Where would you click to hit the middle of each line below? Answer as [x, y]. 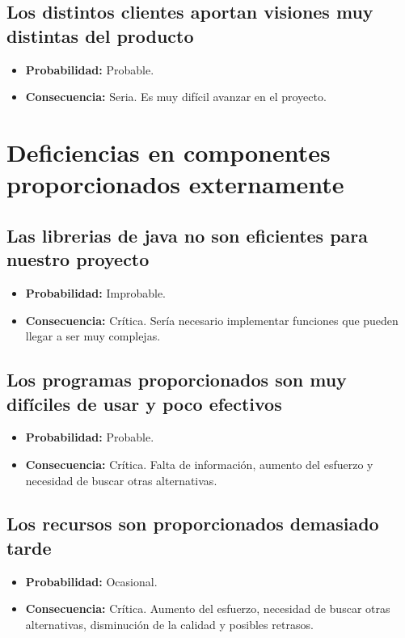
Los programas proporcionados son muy [177, 380]
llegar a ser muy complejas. [93, 336]
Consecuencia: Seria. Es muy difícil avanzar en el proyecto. [176, 97]
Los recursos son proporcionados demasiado [193, 524]
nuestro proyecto [78, 259]
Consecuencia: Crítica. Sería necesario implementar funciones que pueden [212, 320]
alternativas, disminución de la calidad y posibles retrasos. [169, 624]
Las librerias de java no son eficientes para [188, 235]
